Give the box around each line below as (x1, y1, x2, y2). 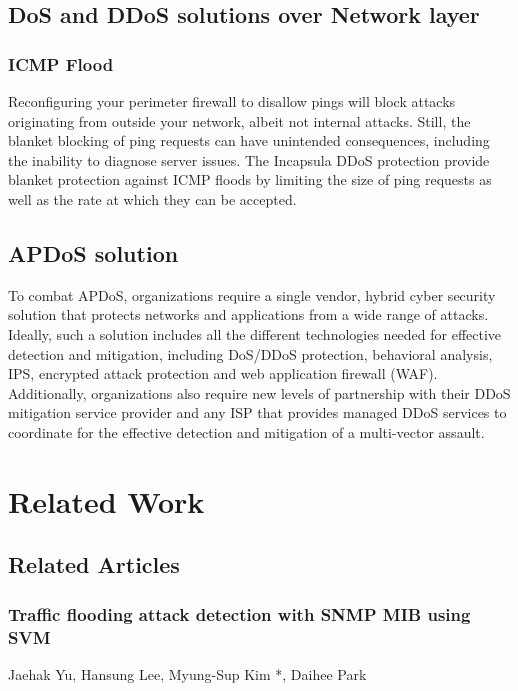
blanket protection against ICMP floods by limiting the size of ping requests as (8, 169, 492, 190)
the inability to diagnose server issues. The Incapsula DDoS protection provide (8, 149, 490, 170)
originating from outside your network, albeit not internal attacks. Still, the (8, 110, 471, 131)
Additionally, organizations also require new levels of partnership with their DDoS (8, 382, 511, 403)
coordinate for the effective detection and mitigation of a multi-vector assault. (8, 421, 485, 442)
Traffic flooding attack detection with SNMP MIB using (8, 601, 471, 626)
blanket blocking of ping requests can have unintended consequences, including (8, 130, 490, 151)
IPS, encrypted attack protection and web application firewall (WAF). (8, 363, 438, 384)
